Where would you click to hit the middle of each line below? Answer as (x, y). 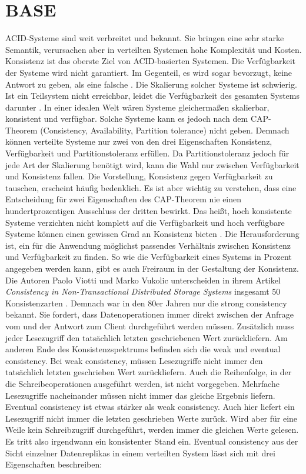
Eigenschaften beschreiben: (54, 464)
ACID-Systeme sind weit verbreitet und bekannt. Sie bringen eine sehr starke (145, 38)
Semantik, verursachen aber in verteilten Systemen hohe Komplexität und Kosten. (154, 49)
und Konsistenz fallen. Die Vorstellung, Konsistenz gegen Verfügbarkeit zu (139, 176)
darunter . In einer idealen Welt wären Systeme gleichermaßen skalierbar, (137, 107)
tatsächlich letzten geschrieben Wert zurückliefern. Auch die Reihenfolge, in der (149, 372)
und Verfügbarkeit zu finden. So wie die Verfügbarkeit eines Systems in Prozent (149, 257)
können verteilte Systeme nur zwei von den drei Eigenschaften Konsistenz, (139, 141)
